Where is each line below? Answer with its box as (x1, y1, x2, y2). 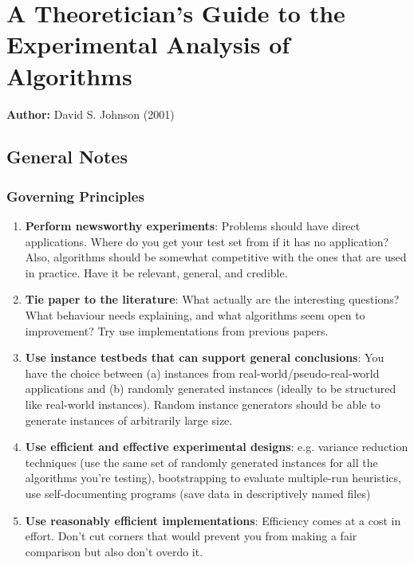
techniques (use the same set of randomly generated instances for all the (25, 453, 378, 470)
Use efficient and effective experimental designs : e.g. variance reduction (25, 438, 408, 455)
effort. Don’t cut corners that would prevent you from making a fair (25, 528, 357, 544)
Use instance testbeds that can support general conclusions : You (25, 349, 384, 366)
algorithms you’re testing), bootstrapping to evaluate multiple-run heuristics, (25, 469, 401, 486)
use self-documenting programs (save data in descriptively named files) (25, 485, 371, 501)
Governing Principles (6, 186, 144, 206)
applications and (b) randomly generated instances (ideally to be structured (25, 380, 396, 397)
